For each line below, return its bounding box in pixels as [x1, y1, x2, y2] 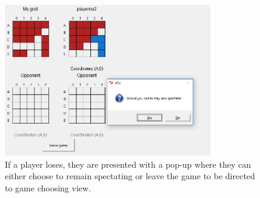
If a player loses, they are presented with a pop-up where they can [5, 157, 251, 170]
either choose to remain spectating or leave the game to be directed [5, 170, 255, 182]
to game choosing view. [5, 181, 92, 194]
